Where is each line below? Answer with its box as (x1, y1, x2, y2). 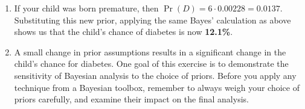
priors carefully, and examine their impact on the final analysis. (14, 93, 249, 105)
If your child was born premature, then (14, 2, 159, 14)
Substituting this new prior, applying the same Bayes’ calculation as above (14, 13, 291, 26)
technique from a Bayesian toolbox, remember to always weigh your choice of (14, 81, 300, 93)
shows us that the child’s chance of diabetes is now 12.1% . (14, 25, 233, 38)
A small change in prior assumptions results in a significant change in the (14, 45, 286, 58)
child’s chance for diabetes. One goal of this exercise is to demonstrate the (14, 57, 289, 70)
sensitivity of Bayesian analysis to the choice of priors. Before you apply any (14, 69, 297, 81)
